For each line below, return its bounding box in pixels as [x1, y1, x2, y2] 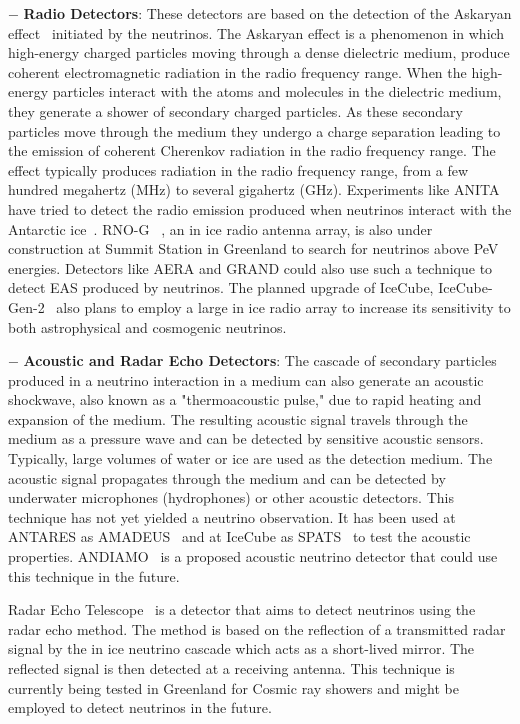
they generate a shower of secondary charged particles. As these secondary [8, 100, 463, 121]
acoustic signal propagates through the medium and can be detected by [8, 467, 446, 488]
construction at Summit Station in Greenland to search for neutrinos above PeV [8, 238, 499, 259]
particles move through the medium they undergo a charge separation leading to [8, 120, 501, 141]
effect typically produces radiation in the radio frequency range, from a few [8, 159, 468, 180]
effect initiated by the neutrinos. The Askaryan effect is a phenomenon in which [8, 22, 505, 43]
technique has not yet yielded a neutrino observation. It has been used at [8, 506, 456, 527]
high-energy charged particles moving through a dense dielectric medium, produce [8, 42, 510, 63]
